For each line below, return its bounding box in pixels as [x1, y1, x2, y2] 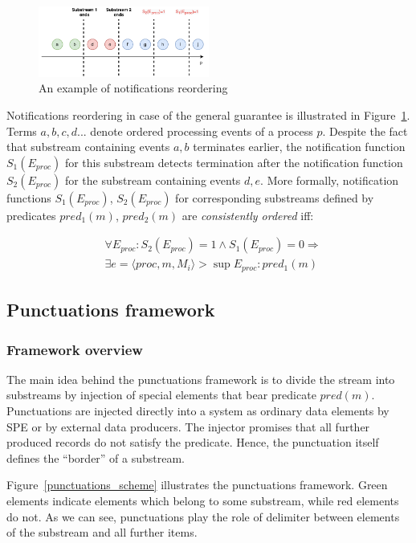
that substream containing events [6, 138, 170, 155]
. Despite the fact [322, 122, 408, 139]
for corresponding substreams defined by [175, 189, 374, 206]
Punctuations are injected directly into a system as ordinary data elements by [6, 402, 389, 418]
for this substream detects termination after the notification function [64, 153, 403, 170]
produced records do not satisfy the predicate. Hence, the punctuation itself [6, 434, 379, 451]
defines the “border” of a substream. [6, 449, 186, 466]
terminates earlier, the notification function [193, 138, 406, 155]
